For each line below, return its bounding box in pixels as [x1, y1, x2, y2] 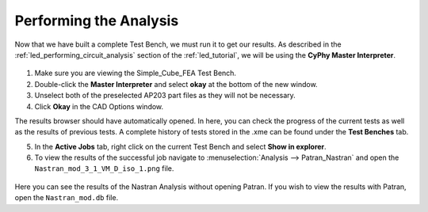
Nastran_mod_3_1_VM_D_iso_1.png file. [34, 164, 174, 173]
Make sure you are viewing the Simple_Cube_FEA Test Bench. [34, 68, 237, 78]
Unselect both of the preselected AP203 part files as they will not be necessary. [34, 91, 296, 100]
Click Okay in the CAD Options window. [34, 101, 164, 111]
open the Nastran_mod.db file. [14, 193, 119, 203]
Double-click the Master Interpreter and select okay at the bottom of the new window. [34, 79, 318, 89]
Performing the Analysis [14, 12, 179, 29]
